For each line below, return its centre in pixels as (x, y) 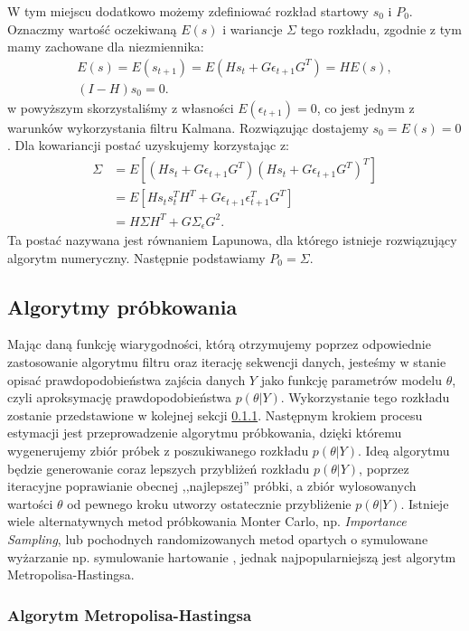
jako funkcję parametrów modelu (352, 379)
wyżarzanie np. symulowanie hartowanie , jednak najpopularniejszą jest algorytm (232, 556)
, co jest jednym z (366, 107)
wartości (30, 503)
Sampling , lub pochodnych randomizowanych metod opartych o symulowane (218, 539)
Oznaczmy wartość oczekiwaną (92, 28)
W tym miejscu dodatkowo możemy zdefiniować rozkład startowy (188, 11)
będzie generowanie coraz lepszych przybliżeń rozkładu (159, 468)
